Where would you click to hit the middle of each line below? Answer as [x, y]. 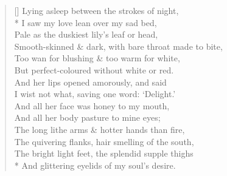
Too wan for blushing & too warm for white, [97, 58]
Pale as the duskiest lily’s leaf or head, [86, 34]
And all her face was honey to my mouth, [92, 105]
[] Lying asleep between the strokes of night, [96, 10]
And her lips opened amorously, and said [90, 82]
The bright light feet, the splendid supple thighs [104, 153]
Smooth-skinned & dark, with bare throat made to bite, [118, 46]
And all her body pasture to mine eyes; [87, 117]
